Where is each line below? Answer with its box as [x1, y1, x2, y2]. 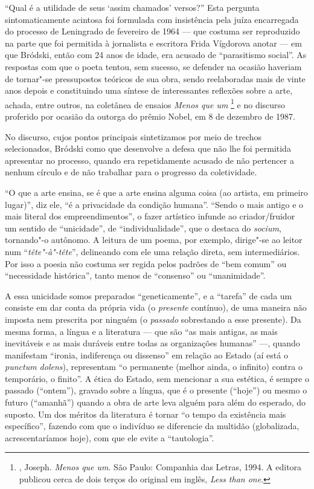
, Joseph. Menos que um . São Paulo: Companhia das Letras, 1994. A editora [19, 461, 302, 473]
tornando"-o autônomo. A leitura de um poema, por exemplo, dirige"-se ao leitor [5, 233, 303, 246]
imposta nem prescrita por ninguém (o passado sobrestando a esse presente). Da [5, 313, 301, 325]
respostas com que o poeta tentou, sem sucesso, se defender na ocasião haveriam [5, 60, 302, 73]
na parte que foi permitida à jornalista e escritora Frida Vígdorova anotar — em [5, 36, 302, 49]
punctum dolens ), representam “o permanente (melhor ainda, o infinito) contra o [5, 360, 303, 373]
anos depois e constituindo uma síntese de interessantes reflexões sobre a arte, [5, 84, 293, 97]
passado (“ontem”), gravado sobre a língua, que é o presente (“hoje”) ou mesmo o [5, 384, 307, 397]
